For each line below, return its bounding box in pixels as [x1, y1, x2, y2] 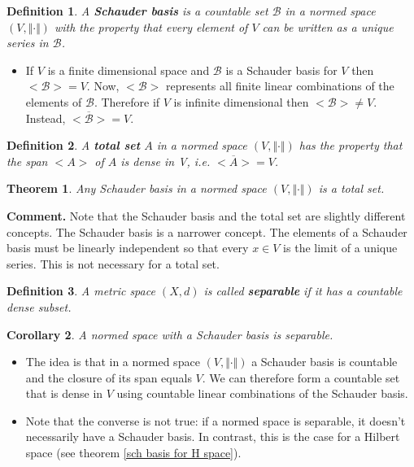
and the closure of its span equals [25, 369, 192, 386]
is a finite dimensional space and [47, 61, 210, 78]
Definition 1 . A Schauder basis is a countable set [7, 2, 268, 19]
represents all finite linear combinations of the [166, 77, 394, 94]
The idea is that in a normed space [25, 353, 200, 370]
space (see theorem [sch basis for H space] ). [25, 444, 242, 461]
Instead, [25, 109, 66, 126]
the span [7, 152, 48, 169]
